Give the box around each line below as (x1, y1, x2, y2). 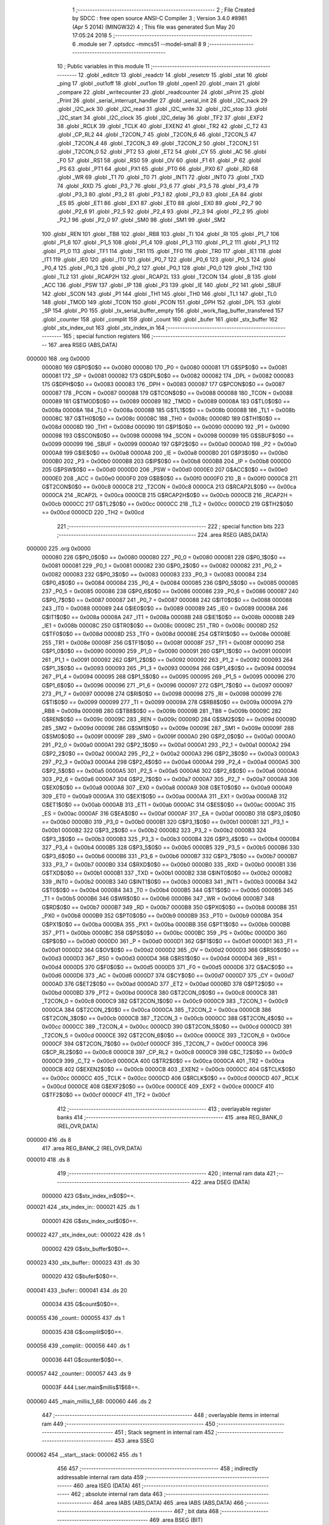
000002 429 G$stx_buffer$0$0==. (41, 1245, 130, 1252)
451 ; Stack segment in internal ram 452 (114, 1428, 214, 1436)
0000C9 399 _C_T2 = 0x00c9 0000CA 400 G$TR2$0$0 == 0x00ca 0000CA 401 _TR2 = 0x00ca (41, 1057, 285, 1064)
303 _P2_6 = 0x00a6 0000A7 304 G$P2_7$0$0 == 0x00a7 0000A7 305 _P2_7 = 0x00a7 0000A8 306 (41, 775, 299, 783)
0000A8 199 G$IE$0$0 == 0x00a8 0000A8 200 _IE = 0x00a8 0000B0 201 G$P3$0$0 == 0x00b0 (41, 449, 289, 456)
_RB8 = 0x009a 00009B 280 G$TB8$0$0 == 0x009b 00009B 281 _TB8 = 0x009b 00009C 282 (41, 707, 281, 714)
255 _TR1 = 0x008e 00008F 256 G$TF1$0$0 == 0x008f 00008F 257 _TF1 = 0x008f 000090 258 (41, 639, 285, 646)
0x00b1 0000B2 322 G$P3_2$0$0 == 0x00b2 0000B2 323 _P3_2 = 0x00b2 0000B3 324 (41, 827, 267, 834)
